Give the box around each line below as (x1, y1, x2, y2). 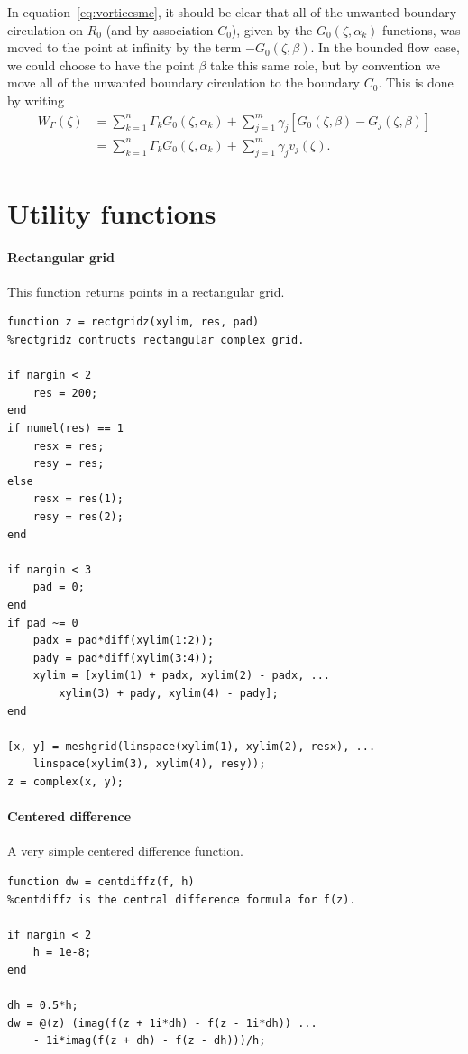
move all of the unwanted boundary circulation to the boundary (7, 73, 361, 92)
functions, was (382, 20, 461, 39)
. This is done (378, 73, 454, 92)
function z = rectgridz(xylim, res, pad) (7, 316, 260, 329)
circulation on (7, 20, 84, 39)
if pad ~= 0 (7, 616, 78, 629)
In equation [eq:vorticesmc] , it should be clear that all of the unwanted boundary (7, 3, 457, 21)
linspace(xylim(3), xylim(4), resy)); (32, 757, 266, 771)
